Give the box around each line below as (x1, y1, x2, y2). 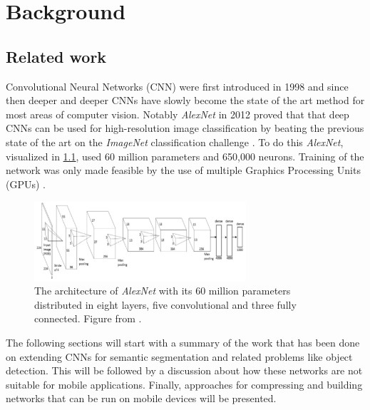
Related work (6, 45, 107, 67)
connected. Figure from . (34, 311, 142, 326)
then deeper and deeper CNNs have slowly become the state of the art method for (6, 93, 365, 108)
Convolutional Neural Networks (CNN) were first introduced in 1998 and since (6, 78, 349, 93)
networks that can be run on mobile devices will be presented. (6, 391, 277, 406)
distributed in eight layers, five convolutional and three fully (34, 297, 297, 312)
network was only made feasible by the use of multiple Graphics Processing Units (6, 163, 361, 178)
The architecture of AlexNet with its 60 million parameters (34, 283, 291, 298)
